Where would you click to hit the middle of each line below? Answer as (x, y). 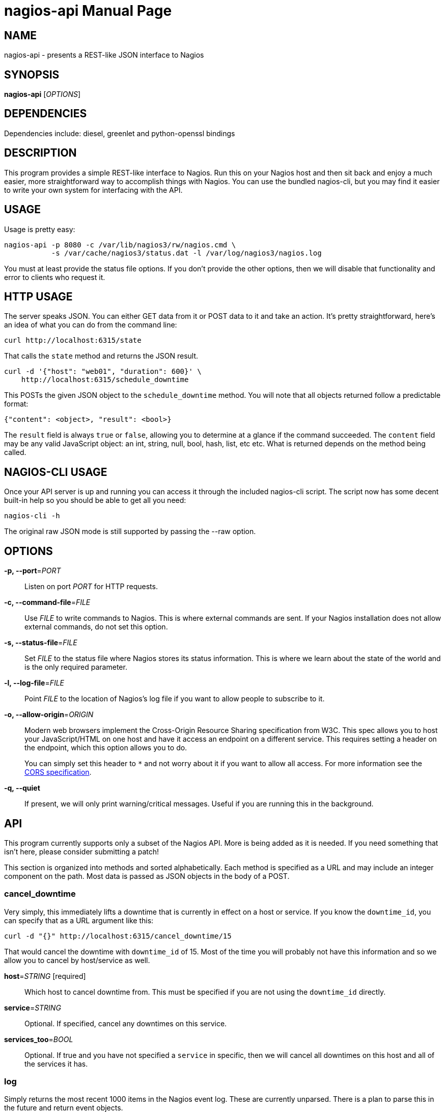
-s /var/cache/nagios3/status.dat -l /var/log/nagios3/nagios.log (186, 253)
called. (15, 452)
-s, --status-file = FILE (41, 643)
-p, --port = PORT (33, 571)
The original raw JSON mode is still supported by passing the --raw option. (130, 532)
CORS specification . (58, 772)
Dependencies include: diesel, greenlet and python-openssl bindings (120, 133)
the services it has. (56, 1064)
